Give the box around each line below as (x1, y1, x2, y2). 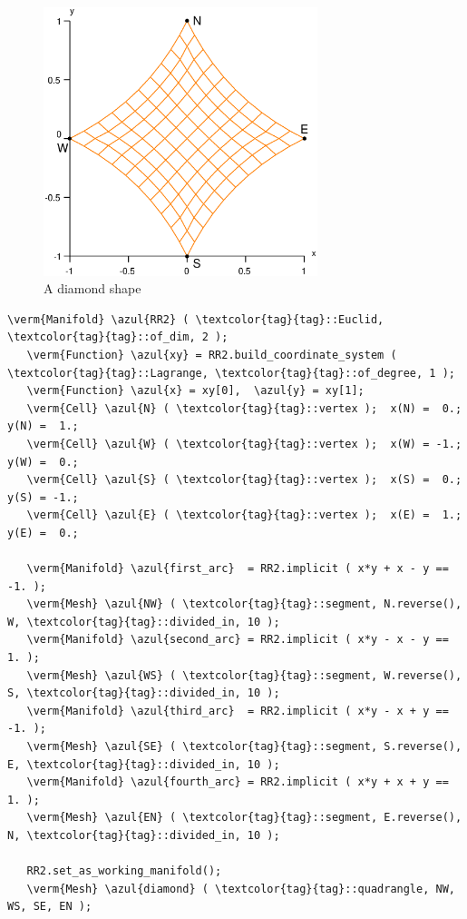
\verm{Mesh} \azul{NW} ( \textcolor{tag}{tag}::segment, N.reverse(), (26, 598, 462, 611)
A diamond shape (44, 279, 141, 298)
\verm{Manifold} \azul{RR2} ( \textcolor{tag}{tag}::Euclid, (7, 312, 384, 326)
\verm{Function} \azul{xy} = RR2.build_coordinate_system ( (26, 348, 397, 361)
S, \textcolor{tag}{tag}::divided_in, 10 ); (7, 687, 280, 700)
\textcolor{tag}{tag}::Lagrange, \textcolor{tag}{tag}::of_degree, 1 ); (7, 366, 455, 380)
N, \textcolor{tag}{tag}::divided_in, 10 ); (7, 828, 280, 842)
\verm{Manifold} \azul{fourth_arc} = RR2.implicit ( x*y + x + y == (26, 776, 449, 789)
